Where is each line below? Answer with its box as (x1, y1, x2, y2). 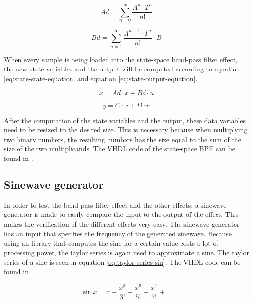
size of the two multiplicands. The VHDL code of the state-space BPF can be (4, 143, 235, 154)
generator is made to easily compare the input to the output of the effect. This (4, 209, 239, 219)
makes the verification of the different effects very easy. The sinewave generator (4, 218, 240, 229)
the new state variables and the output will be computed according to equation (4, 64, 240, 74)
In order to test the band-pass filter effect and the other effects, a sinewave (4, 199, 227, 210)
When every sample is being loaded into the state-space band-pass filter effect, (4, 54, 237, 64)
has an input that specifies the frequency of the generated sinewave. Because (4, 228, 232, 238)
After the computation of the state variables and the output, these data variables (4, 115, 246, 125)
